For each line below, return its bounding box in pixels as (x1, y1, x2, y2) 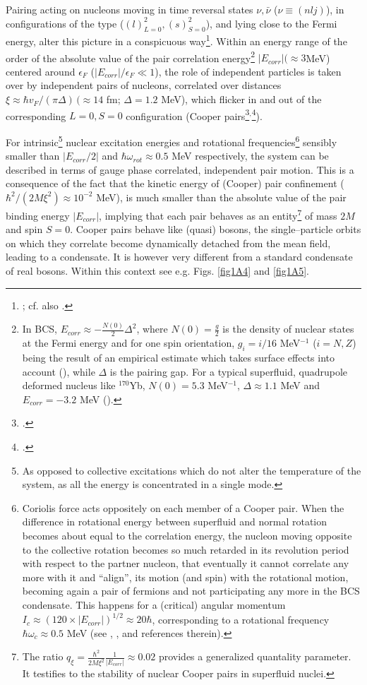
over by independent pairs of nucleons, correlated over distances (6, 78, 282, 93)
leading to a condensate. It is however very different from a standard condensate (6, 249, 353, 264)
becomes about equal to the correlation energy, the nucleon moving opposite (22, 528, 352, 543)
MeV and (280, 378, 320, 393)
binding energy (6, 208, 70, 222)
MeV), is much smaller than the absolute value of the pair (96, 189, 347, 204)
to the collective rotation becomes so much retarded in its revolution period (22, 542, 349, 556)
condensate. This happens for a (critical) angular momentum (22, 597, 286, 612)
